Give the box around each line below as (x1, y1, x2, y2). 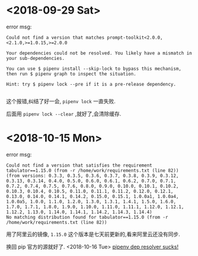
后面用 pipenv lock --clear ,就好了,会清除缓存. (6, 110, 122, 117)
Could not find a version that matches (6, 34, 105, 40)
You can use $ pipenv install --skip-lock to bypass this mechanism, (6, 66, 182, 72)
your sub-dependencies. (6, 55, 65, 61)
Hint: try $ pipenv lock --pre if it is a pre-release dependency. (6, 81, 177, 87)
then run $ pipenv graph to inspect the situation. (6, 71, 136, 77)
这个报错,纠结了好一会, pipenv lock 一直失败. (6, 97, 116, 104)
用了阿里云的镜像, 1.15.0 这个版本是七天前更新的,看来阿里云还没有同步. (6, 231, 180, 238)
